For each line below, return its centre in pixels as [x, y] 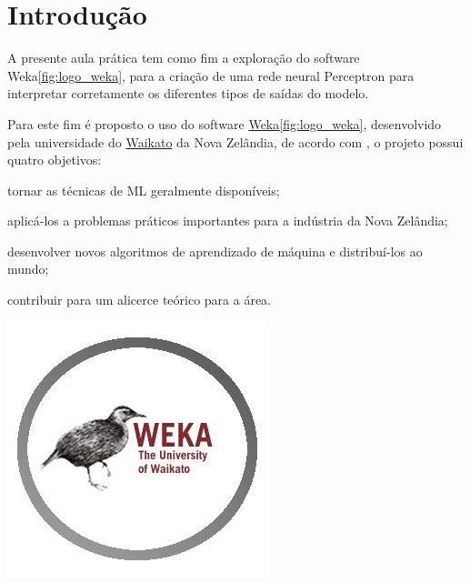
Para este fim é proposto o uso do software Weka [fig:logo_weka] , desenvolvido [225, 123]
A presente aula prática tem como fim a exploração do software [184, 58]
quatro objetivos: [55, 160]
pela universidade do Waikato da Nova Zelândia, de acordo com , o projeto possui [235, 141]
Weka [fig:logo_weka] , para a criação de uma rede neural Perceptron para [211, 75]
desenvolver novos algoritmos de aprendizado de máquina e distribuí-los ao [215, 251]
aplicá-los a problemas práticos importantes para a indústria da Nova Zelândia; [228, 221]
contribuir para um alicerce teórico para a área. [139, 300]
